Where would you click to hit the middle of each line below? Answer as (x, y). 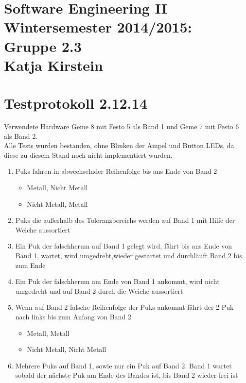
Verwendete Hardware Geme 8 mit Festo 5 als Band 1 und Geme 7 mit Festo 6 (122, 126)
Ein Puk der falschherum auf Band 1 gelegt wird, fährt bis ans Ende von (124, 246)
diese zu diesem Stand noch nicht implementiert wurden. (88, 155)
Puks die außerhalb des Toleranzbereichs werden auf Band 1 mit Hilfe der (125, 220)
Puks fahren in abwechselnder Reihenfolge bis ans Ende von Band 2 (116, 171)
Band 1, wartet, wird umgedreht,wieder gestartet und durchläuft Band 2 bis (129, 255)
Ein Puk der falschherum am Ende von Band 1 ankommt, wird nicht (117, 281)
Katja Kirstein (53, 65)
